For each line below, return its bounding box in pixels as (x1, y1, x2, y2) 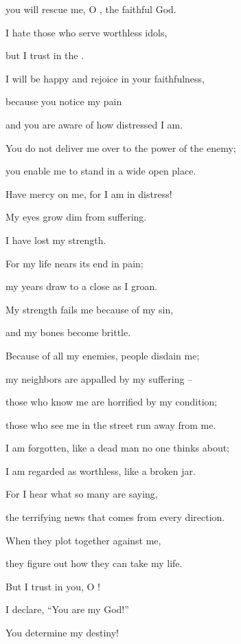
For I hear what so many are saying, (5, 487, 158, 501)
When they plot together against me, (5, 533, 161, 547)
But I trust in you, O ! (5, 579, 100, 593)
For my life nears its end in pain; (5, 256, 144, 270)
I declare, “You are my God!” (5, 602, 129, 617)
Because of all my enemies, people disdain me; (5, 348, 200, 362)
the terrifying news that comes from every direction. (5, 510, 225, 524)
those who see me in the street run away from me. (5, 417, 216, 432)
